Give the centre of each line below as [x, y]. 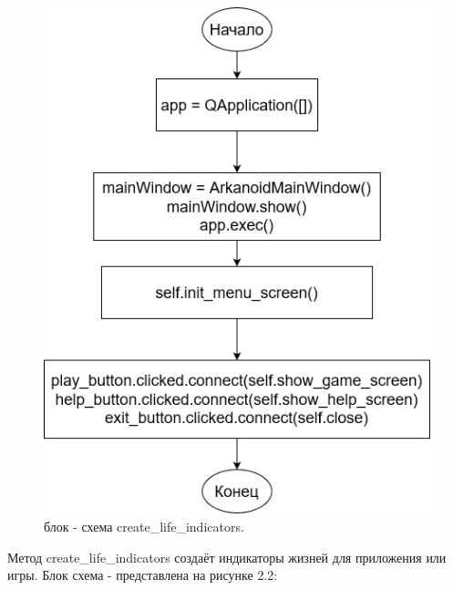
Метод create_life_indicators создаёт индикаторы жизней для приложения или [227, 557]
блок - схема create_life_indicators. [144, 527]
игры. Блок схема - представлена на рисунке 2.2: [143, 575]
